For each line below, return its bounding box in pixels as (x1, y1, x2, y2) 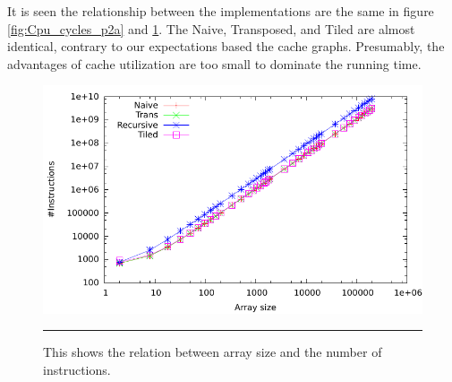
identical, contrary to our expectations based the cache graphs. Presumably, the (7, 37, 445, 56)
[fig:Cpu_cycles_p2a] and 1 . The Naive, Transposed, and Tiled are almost (7, 19, 415, 38)
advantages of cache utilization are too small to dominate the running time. (7, 54, 422, 73)
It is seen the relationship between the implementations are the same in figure (7, 2, 434, 20)
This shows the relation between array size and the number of (43, 343, 382, 361)
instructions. (43, 360, 111, 378)
